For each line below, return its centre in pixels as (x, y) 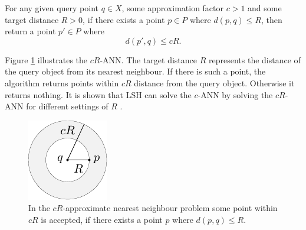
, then (272, 19)
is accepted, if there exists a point (102, 219)
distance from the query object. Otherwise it (214, 82)
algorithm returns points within (62, 82)
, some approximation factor (173, 8)
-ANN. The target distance (149, 59)
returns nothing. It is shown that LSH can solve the (98, 94)
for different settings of (67, 106)
